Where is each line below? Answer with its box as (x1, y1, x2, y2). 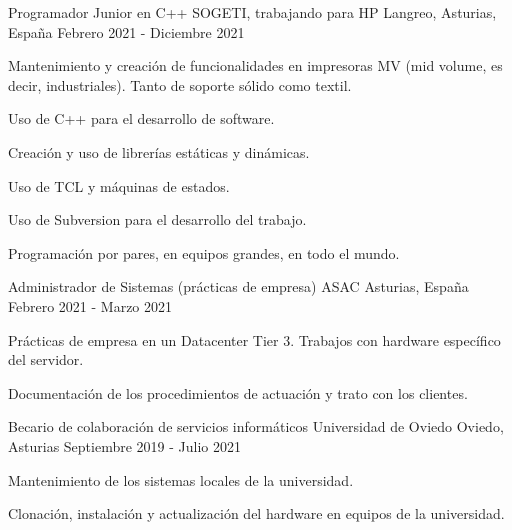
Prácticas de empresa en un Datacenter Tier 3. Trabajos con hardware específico (8, 329, 501, 350)
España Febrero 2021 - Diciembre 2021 (8, 21, 245, 42)
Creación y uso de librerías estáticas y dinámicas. (8, 141, 310, 162)
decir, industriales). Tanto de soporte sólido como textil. (8, 74, 352, 95)
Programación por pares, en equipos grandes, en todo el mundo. (8, 242, 400, 263)
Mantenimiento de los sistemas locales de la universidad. (8, 469, 354, 490)
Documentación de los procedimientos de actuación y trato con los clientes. (8, 382, 468, 403)
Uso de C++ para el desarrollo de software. (8, 108, 275, 129)
